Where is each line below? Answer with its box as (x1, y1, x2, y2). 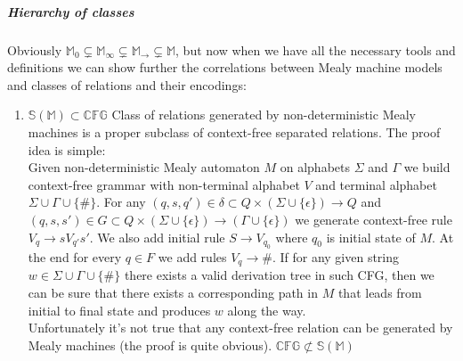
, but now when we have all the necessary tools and (175, 40, 456, 59)
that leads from (337, 283, 422, 301)
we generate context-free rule (295, 209, 452, 228)
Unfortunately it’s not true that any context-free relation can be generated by (28, 318, 453, 337)
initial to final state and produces (28, 300, 211, 319)
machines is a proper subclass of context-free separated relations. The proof (28, 122, 441, 141)
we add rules (158, 247, 227, 266)
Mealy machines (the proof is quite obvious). (28, 335, 272, 354)
